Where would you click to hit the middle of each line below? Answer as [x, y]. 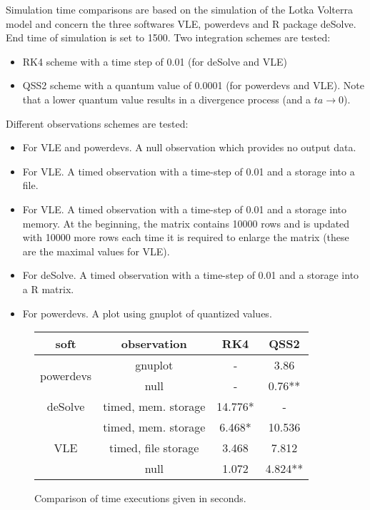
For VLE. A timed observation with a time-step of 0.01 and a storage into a [189, 171]
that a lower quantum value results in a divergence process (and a [167, 99]
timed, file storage [154, 448]
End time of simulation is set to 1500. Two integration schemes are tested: [168, 37]
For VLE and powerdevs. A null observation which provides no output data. [189, 147]
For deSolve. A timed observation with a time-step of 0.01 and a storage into [191, 275]
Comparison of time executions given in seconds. [140, 498]
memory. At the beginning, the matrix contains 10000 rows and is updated [186, 223]
